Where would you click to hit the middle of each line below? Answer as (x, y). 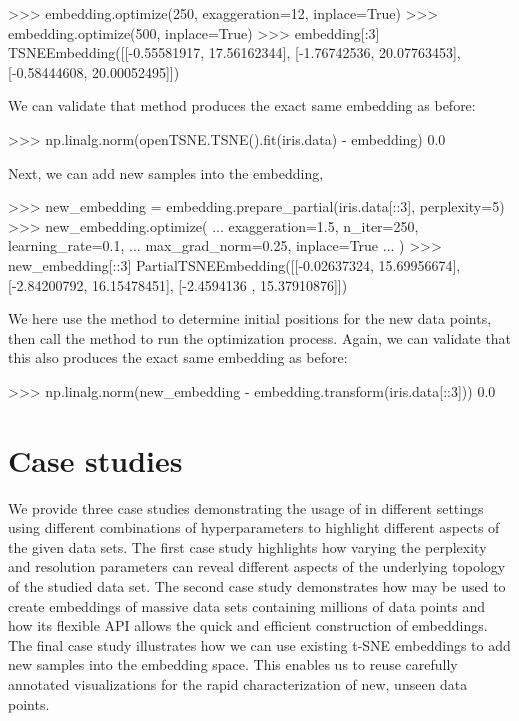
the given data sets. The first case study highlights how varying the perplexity (247, 546)
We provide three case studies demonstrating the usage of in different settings (246, 507)
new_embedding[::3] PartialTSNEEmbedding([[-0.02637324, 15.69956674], (234, 264)
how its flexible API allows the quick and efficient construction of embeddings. (248, 625)
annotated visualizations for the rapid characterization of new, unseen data (238, 683)
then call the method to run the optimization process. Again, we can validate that (260, 337)
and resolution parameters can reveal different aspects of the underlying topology (257, 566)
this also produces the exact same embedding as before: (178, 357)
